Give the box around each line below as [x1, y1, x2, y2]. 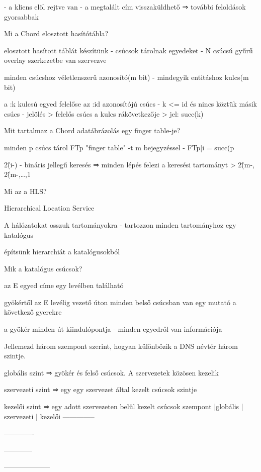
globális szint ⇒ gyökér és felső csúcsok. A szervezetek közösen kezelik [4, 367, 219, 377]
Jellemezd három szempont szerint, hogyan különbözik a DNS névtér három [4, 340, 238, 351]
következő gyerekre [4, 307, 62, 317]
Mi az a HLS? [4, 185, 47, 196]
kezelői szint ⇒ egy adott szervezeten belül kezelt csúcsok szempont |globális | [4, 401, 243, 412]
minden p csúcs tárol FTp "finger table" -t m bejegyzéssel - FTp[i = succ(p [4, 142, 234, 152]
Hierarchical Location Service [4, 203, 95, 213]
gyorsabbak [4, 11, 39, 22]
